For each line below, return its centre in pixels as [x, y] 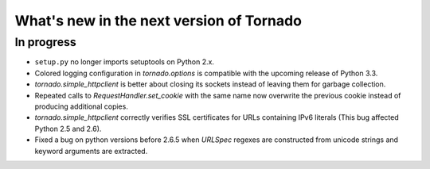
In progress [46, 42]
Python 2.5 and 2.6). [68, 129]
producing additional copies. [82, 106]
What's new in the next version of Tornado [158, 21]
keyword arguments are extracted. [91, 151]
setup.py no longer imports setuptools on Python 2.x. [125, 62]
